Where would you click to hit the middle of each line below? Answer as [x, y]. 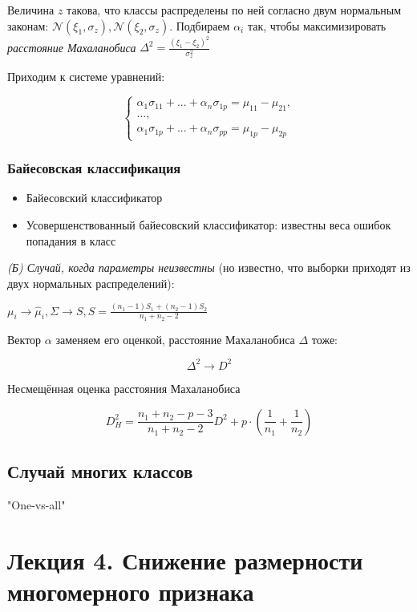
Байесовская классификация [94, 168]
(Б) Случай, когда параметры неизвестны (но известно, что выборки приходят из [209, 267]
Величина [31, 10]
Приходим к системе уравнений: [86, 77]
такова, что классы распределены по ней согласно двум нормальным [234, 10]
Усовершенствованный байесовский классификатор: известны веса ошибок [208, 224]
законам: [28, 25]
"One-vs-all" [36, 504]
